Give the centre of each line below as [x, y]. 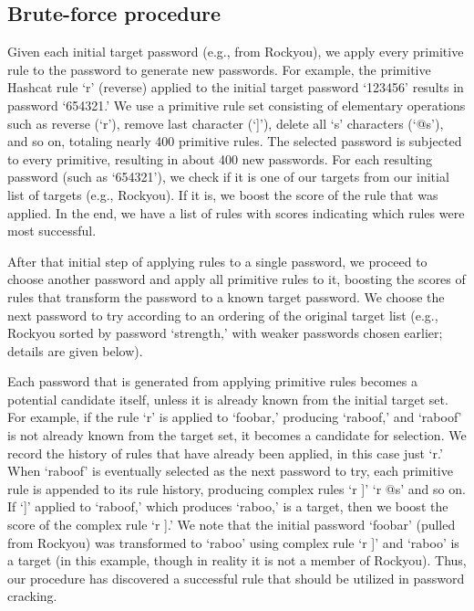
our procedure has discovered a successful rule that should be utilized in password [236, 578]
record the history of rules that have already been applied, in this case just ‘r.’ [225, 453]
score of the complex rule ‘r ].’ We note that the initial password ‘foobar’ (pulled [232, 525]
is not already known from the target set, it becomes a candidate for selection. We [237, 435]
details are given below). [75, 350]
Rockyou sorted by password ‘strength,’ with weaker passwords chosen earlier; [225, 333]
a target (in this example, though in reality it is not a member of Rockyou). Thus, [237, 560]
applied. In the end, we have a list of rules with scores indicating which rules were [236, 212]
